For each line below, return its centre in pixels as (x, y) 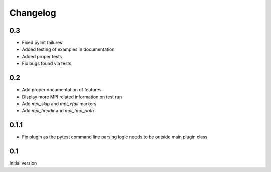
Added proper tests (42, 56)
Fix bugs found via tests (47, 64)
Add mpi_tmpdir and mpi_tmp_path (58, 111)
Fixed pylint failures (42, 43)
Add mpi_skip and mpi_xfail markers (59, 104)
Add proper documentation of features (62, 90)
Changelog (33, 13)
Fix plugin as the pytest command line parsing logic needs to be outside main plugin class (115, 137)
